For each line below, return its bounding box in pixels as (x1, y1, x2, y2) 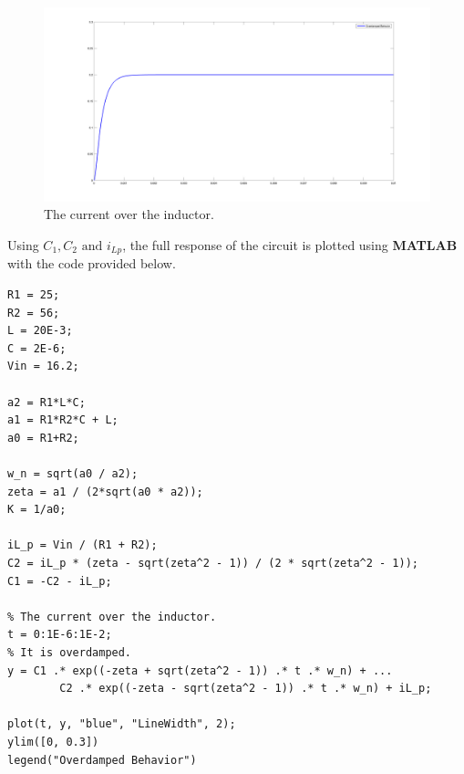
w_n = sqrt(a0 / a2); (7, 467, 139, 480)
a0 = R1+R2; (7, 431, 79, 445)
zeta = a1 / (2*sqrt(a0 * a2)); (7, 485, 203, 498)
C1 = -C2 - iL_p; (7, 574, 112, 588)
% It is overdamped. (7, 645, 132, 659)
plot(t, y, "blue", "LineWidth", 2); (7, 717, 236, 731)
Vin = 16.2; (7, 360, 79, 373)
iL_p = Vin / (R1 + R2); (7, 539, 158, 552)
